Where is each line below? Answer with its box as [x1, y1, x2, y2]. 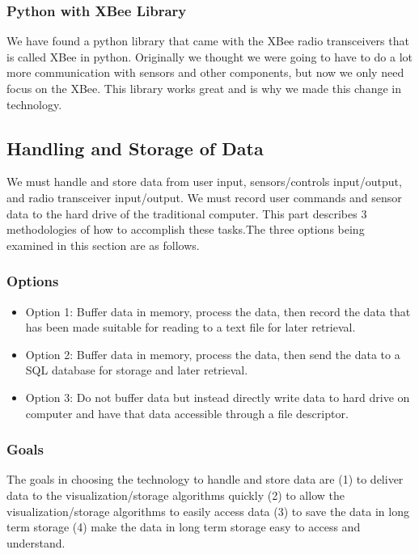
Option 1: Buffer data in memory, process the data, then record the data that [25, 302, 411, 319]
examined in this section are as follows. [6, 236, 200, 253]
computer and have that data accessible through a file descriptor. [25, 404, 349, 421]
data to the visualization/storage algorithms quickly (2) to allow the [6, 486, 345, 503]
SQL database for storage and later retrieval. [25, 362, 248, 378]
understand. [6, 534, 66, 551]
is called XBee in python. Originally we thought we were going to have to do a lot [6, 48, 413, 65]
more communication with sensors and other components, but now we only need [6, 64, 404, 81]
